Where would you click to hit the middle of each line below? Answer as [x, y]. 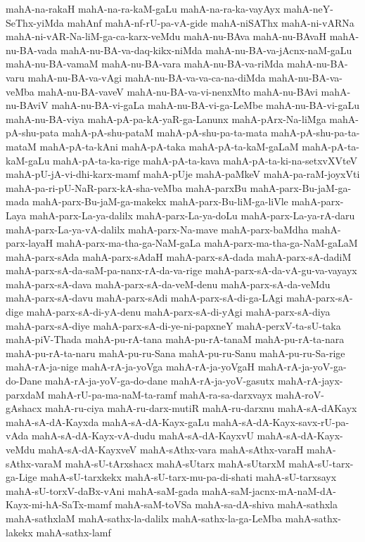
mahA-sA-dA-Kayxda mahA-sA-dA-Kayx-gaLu [108, 421]
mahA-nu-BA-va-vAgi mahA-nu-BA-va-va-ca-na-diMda [147, 77]
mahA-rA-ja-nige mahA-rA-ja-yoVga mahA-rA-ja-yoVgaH [130, 367]
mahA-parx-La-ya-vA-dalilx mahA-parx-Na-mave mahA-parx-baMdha [157, 229]
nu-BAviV [27, 105]
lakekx [19, 532]
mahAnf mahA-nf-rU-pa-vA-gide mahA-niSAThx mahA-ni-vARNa [211, 22]
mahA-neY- [308, 8]
